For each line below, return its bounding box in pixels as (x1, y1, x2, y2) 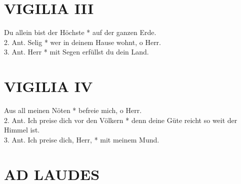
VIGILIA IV (4, 76, 93, 96)
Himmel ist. (4, 124, 40, 135)
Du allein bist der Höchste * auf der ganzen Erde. (4, 27, 156, 37)
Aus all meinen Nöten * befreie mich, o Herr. (4, 105, 142, 115)
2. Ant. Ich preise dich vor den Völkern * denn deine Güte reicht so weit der (4, 114, 237, 125)
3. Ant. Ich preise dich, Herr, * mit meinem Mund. (4, 134, 159, 144)
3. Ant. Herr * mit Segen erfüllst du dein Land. (4, 46, 149, 57)
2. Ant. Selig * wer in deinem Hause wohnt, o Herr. (4, 36, 161, 47)
